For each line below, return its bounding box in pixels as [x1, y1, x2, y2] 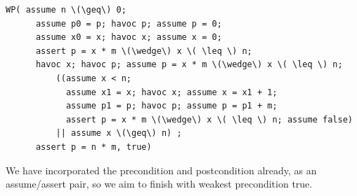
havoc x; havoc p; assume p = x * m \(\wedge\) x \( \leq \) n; [35, 59, 343, 70]
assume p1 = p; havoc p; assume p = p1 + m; [65, 101, 278, 111]
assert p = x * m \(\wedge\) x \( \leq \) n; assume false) [65, 114, 353, 125]
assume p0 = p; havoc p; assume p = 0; [35, 18, 222, 29]
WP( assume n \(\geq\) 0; [6, 5, 126, 15]
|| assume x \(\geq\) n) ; [56, 128, 182, 139]
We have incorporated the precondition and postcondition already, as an [6, 162, 317, 177]
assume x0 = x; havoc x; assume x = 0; [35, 32, 222, 43]
